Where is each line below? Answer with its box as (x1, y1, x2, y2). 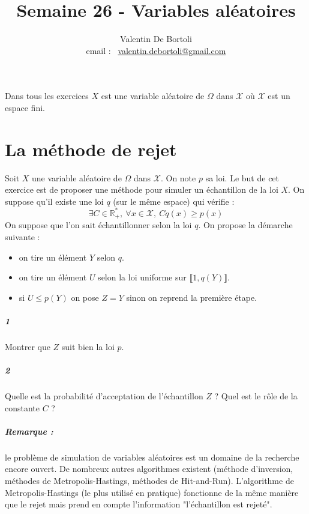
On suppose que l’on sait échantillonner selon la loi (5, 219, 192, 231)
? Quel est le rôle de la (214, 390, 298, 402)
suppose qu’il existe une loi (5, 195, 104, 207)
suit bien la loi (61, 340, 115, 352)
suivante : (5, 230, 40, 243)
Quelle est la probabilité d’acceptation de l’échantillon (5, 390, 203, 402)
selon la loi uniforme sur (98, 271, 187, 283)
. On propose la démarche (198, 219, 293, 231)
